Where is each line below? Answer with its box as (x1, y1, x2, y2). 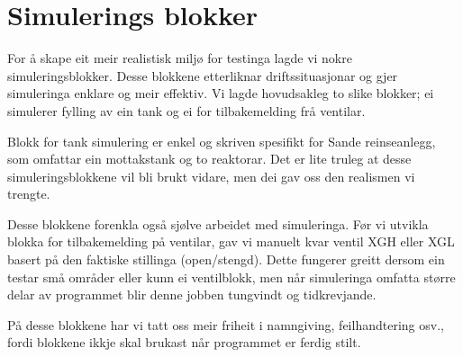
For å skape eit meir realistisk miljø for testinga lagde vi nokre (7, 49, 352, 67)
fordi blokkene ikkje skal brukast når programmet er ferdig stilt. (7, 333, 361, 352)
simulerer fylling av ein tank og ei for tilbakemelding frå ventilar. (7, 101, 366, 120)
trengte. (7, 184, 50, 203)
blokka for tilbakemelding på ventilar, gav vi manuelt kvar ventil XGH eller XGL (7, 232, 455, 251)
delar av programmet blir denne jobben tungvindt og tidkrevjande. (7, 285, 377, 304)
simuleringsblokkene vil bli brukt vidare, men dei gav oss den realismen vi (7, 166, 415, 185)
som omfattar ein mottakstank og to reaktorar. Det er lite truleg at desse (7, 149, 412, 168)
